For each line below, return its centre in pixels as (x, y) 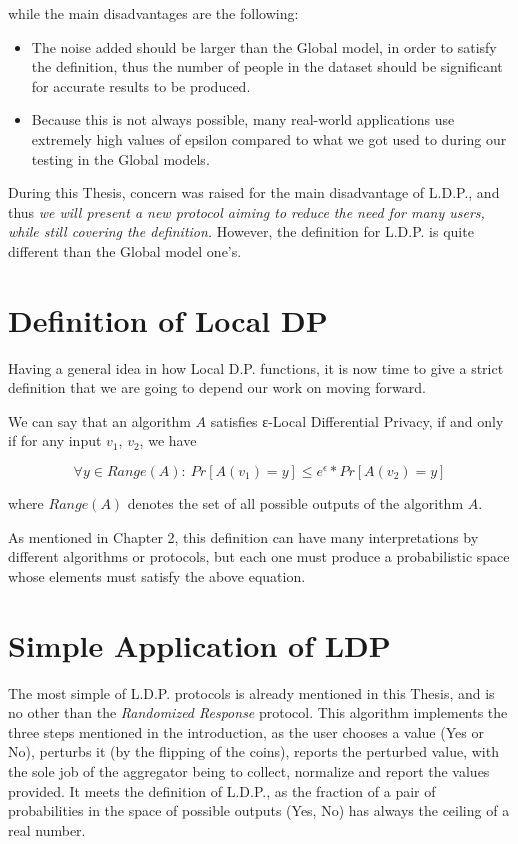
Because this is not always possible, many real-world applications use (243, 119)
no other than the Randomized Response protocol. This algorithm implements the (258, 712)
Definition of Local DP (168, 319)
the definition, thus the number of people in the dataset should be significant (267, 66)
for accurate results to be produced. (141, 85)
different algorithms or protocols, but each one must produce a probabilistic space (259, 556)
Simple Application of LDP (199, 644)
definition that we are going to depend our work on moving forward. (217, 387)
